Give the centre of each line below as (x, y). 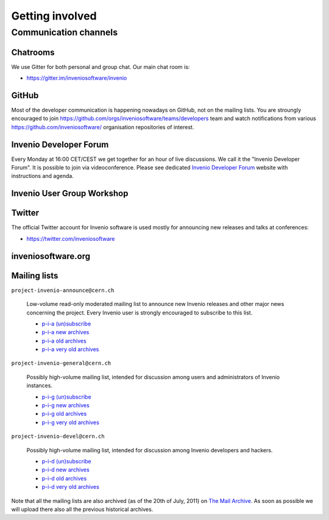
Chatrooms (33, 52)
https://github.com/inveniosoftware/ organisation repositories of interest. (103, 127)
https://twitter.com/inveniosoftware (71, 238)
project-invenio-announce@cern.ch (63, 290)
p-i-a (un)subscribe (66, 324)
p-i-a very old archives (70, 349)
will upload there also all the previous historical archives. (82, 509)
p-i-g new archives (65, 405)
